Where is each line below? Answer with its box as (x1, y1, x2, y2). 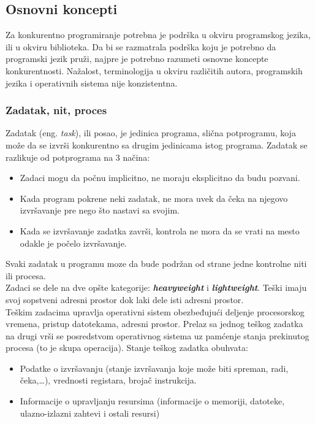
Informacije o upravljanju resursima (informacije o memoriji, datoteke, (20, 395, 285, 407)
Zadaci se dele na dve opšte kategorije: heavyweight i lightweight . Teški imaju (6, 281, 307, 294)
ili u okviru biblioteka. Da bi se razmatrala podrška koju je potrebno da (6, 40, 276, 53)
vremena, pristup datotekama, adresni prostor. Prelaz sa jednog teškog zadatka (6, 317, 303, 330)
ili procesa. (6, 269, 46, 282)
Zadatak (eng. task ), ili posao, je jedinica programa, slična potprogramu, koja (6, 126, 296, 139)
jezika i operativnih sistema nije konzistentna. (6, 76, 178, 89)
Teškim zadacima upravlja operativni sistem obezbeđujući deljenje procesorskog (6, 305, 305, 318)
